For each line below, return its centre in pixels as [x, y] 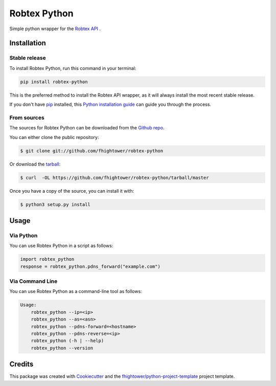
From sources [27, 118]
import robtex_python [47, 259]
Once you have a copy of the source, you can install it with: [72, 191]
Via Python [24, 235]
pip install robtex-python [54, 82]
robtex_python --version [62, 348]
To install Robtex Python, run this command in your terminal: [73, 68]
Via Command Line [33, 281]
